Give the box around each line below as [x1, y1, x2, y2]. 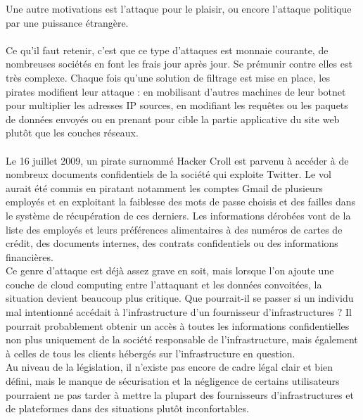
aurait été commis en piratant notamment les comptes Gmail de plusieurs [6, 180, 323, 195]
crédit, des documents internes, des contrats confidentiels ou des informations [6, 236, 338, 250]
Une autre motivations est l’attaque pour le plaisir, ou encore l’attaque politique [6, 1, 352, 15]
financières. [6, 249, 53, 264]
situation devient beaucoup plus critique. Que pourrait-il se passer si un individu [6, 291, 354, 305]
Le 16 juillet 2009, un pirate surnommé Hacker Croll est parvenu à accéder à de [6, 153, 349, 167]
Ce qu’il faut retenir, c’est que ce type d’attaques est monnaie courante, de [6, 42, 329, 57]
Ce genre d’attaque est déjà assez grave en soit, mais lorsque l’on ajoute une [6, 263, 334, 278]
